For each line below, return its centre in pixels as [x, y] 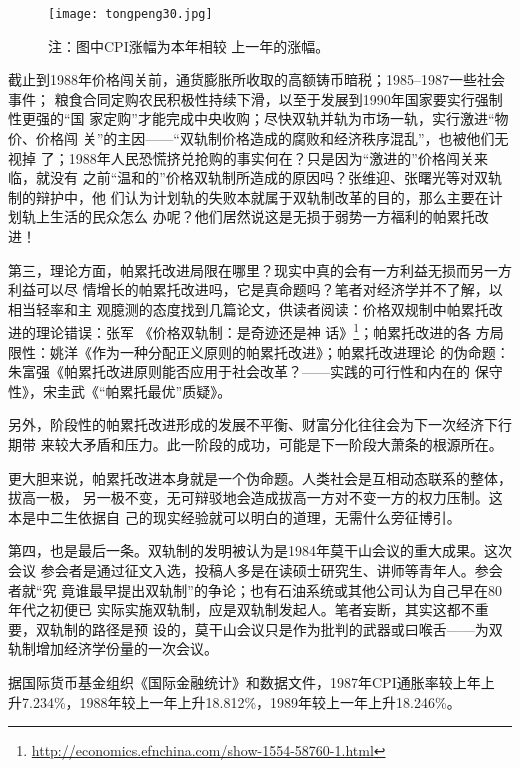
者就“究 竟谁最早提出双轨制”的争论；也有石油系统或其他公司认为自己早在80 [255, 589]
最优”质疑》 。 [189, 390]
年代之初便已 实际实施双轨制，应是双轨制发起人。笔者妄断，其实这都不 [241, 609]
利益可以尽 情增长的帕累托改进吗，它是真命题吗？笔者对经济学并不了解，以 [255, 289]
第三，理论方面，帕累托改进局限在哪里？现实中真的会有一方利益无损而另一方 [260, 269]
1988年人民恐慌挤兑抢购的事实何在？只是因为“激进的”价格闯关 [271, 157]
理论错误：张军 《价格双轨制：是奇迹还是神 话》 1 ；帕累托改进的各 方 [262, 331]
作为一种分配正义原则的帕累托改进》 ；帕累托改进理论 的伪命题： [300, 351]
